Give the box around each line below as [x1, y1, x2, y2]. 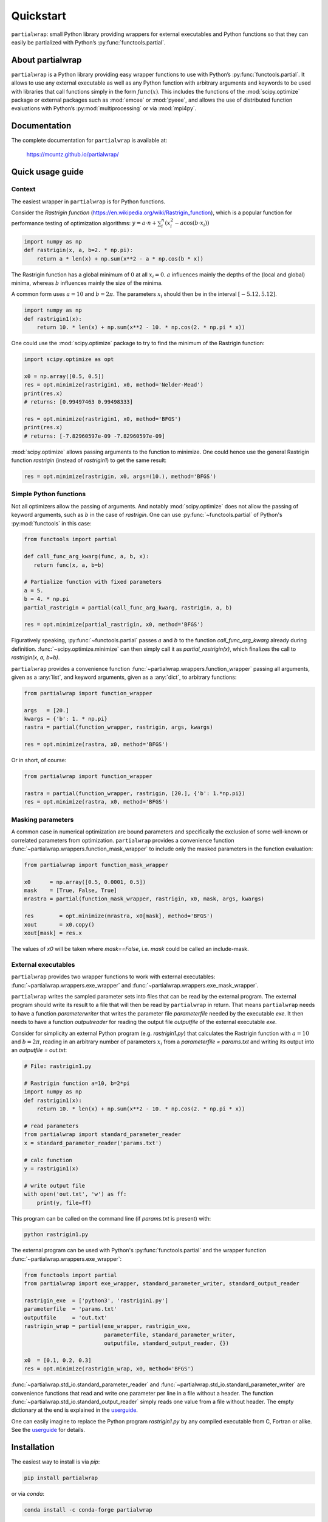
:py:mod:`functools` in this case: [11, 519, 92, 527]
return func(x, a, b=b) [33, 561, 104, 569]
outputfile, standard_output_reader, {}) [104, 1339, 230, 1347]
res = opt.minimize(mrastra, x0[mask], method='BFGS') [24, 913, 213, 919]
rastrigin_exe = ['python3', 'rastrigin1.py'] [24, 1297, 168, 1304]
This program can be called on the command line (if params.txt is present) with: [11, 1215, 211, 1222]
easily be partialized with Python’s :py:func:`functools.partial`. [11, 38, 166, 46]
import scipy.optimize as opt [24, 356, 114, 363]
